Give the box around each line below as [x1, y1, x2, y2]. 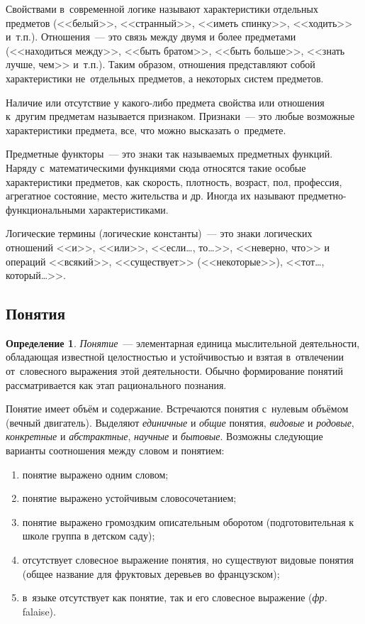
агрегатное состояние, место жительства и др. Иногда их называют [6, 188, 296, 203]
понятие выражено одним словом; [22, 466, 169, 481]
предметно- [298, 188, 347, 203]
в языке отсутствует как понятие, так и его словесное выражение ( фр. [22, 590, 327, 605]
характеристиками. [89, 202, 169, 217]
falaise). [22, 603, 56, 618]
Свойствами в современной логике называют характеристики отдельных [6, 1, 318, 16]
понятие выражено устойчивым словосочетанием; [22, 491, 237, 505]
